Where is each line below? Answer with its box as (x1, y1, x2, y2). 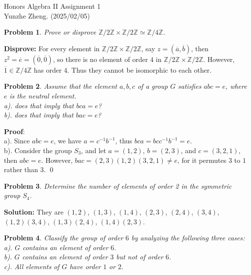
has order (34, 64, 62, 75)
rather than (4, 164, 39, 175)
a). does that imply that (4, 100, 74, 110)
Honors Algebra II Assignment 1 (4, 1, 101, 11)
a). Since (4, 136, 30, 146)
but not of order (116, 252, 163, 262)
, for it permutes (177, 155, 227, 165)
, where (225, 81, 247, 91)
